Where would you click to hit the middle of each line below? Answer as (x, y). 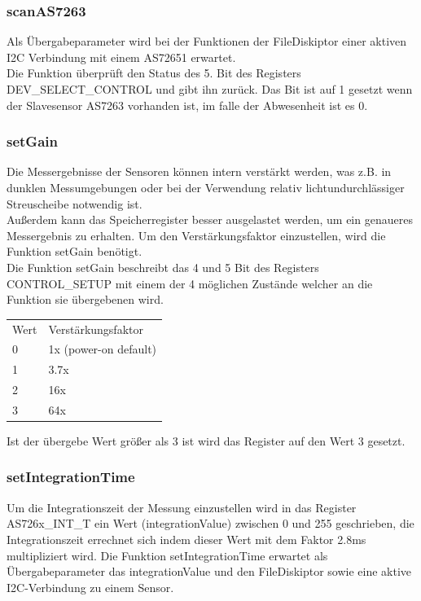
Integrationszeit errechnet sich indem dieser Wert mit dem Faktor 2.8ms (186, 539)
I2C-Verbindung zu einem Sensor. (90, 587)
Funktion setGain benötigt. (75, 251)
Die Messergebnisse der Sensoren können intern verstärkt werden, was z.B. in (199, 171)
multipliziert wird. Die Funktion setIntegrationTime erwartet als (167, 555)
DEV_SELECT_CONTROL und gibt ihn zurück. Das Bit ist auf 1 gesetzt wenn (210, 89)
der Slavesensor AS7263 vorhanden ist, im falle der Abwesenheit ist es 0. (187, 105)
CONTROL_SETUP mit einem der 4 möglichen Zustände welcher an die (190, 283)
